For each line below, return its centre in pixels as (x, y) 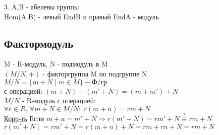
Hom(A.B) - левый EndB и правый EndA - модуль (82, 16)
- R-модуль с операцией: (59, 101)
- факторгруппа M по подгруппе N (95, 73)
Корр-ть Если (24, 118)
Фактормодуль (39, 43)
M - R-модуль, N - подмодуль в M (56, 64)
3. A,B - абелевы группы (42, 6)
